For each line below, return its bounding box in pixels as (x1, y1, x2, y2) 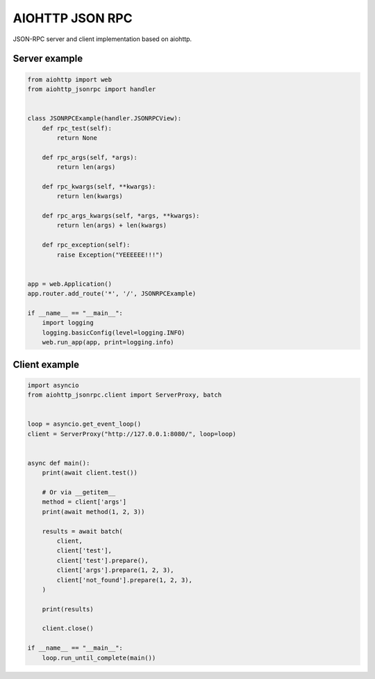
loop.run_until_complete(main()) (42, 654, 156, 662)
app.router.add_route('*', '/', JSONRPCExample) (27, 289, 197, 298)
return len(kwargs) (56, 192, 123, 200)
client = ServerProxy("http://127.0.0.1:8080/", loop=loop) (27, 430, 237, 438)
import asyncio (27, 381, 79, 389)
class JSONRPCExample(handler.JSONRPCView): (27, 115, 182, 122)
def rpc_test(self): (42, 124, 112, 132)
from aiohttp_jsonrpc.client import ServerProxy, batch (27, 391, 222, 399)
